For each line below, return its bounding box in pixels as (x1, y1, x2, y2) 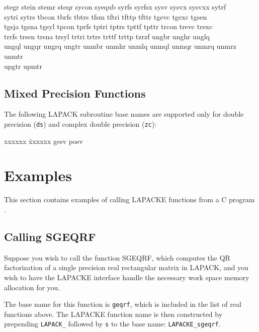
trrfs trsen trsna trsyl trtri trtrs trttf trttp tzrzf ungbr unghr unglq (4, 31, 210, 41)
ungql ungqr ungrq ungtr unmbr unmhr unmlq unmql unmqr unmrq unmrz (4, 41, 236, 51)
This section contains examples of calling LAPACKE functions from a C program (4, 194, 255, 205)
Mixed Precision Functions (4, 85, 146, 101)
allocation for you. (4, 282, 60, 292)
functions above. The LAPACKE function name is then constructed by (4, 308, 223, 319)
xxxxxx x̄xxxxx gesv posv (4, 135, 83, 146)
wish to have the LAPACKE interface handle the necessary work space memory (4, 272, 249, 282)
